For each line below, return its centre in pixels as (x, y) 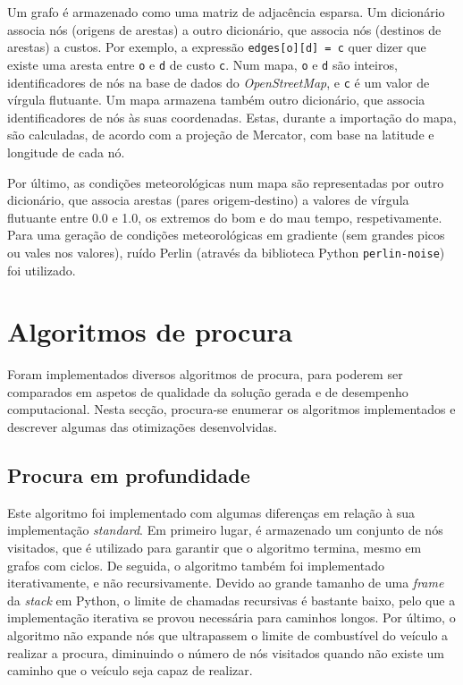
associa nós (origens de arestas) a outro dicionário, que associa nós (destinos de (224, 29)
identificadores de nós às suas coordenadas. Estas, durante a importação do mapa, (232, 117)
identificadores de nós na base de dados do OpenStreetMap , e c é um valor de (219, 82)
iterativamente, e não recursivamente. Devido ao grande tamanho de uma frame (226, 583)
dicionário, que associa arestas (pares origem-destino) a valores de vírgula (208, 200)
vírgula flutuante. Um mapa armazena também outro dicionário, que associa (216, 100)
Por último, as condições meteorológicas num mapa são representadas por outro (226, 182)
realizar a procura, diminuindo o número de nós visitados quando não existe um (226, 652)
